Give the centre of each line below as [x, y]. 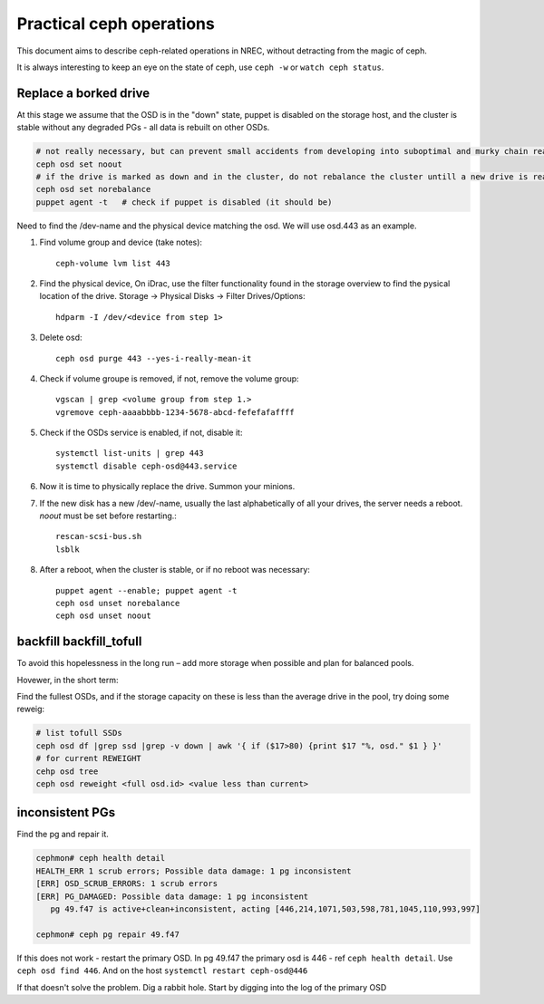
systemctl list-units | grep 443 [130, 454]
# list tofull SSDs [79, 733]
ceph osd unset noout [103, 616]
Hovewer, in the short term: [68, 680]
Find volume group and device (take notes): [121, 242]
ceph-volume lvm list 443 [113, 263]
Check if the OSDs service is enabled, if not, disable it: [141, 433]
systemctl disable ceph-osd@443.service [146, 466]
